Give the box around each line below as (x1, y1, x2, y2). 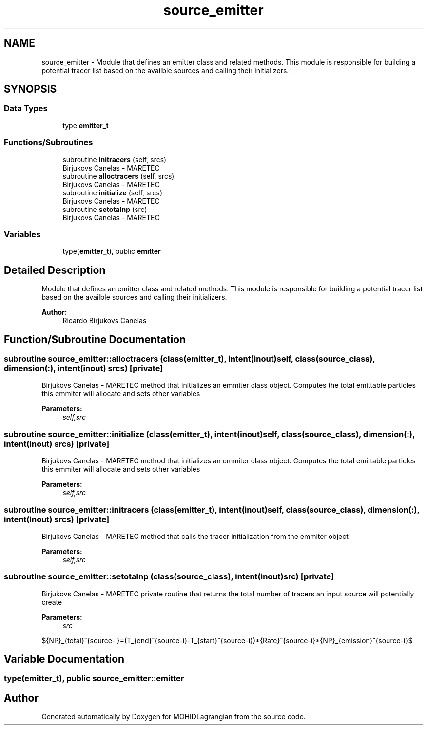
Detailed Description (4, 264, 106, 276)
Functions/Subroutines (4, 137, 93, 148)
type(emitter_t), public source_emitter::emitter (4, 673, 184, 684)
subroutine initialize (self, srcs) (62, 188, 162, 197)
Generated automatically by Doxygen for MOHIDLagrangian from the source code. (41, 712, 306, 721)
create (41, 597, 62, 606)
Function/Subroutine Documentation (4, 333, 186, 345)
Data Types (4, 103, 48, 114)
